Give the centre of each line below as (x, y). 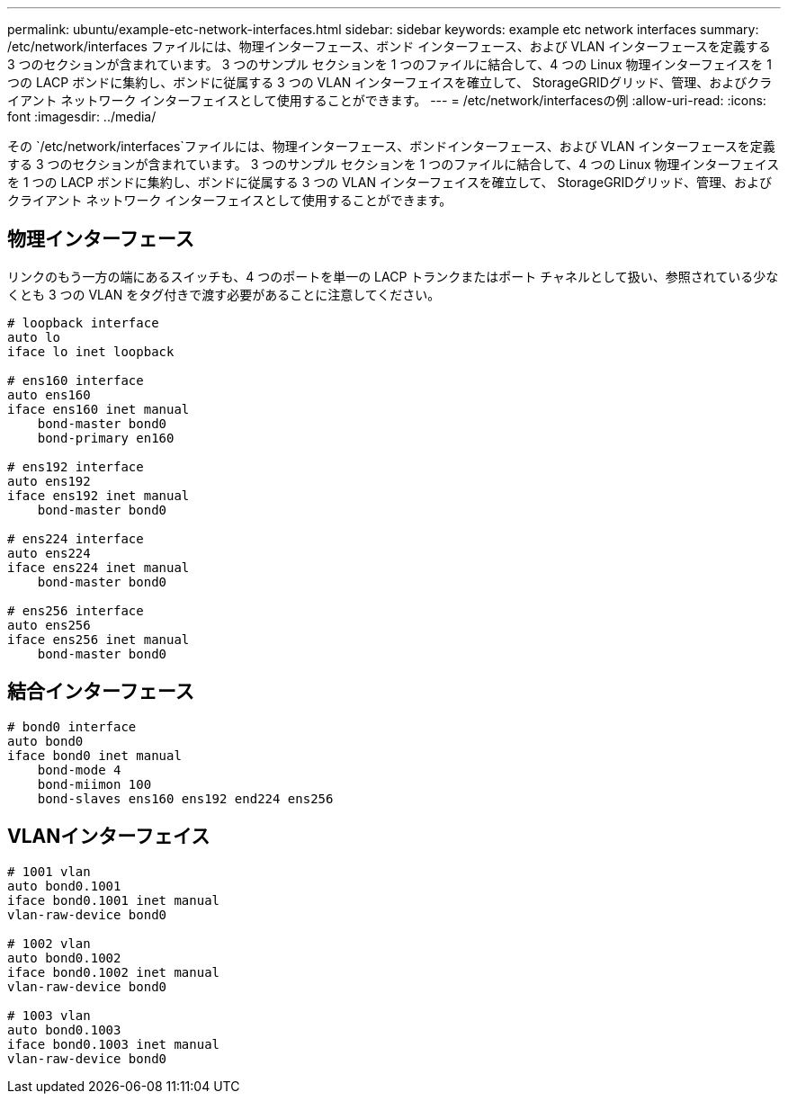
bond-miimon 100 (94, 784)
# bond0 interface (72, 726)
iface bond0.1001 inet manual (114, 900)
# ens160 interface (76, 380)
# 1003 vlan (49, 1015)
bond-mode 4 (79, 770)
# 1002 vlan (49, 943)
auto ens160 (49, 394)
